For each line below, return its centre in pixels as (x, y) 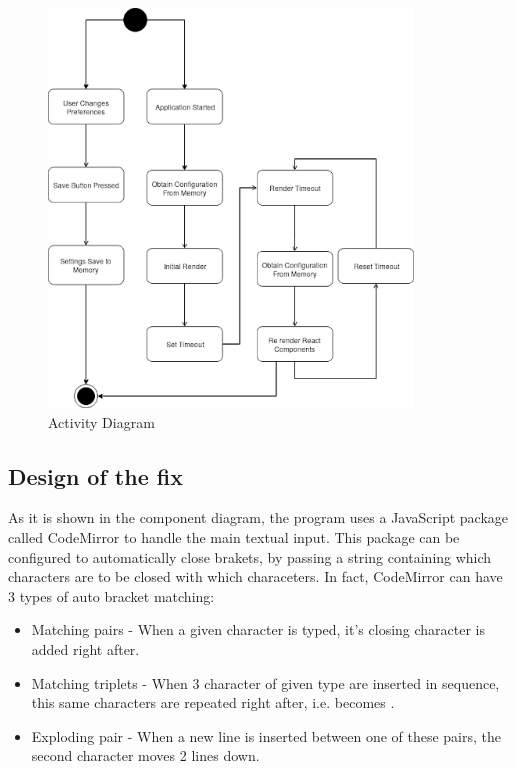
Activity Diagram (101, 421)
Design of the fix (95, 475)
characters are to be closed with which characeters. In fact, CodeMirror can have (255, 576)
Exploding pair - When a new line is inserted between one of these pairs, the (266, 735)
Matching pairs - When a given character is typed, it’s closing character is (258, 629)
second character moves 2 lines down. (145, 755)
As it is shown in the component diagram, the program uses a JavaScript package (258, 517)
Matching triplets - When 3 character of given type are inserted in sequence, (265, 682)
